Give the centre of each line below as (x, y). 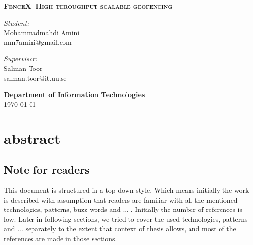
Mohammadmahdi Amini (42, 32)
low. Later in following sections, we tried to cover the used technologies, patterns (126, 219)
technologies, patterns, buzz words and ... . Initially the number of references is (123, 209)
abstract (32, 138)
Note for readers (47, 169)
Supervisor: (21, 58)
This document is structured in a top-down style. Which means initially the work (126, 190)
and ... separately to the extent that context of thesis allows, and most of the (120, 228)
